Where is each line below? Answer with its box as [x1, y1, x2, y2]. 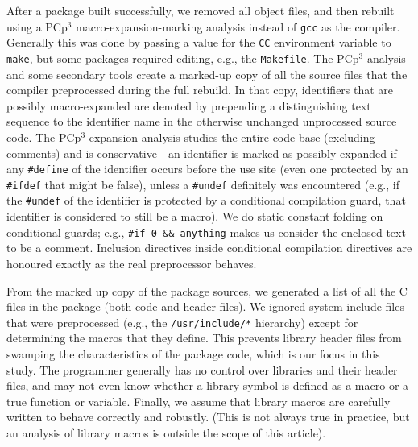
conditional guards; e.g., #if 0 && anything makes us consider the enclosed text [6, 223, 406, 240]
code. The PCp [6, 128, 81, 145]
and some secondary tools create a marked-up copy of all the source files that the [6, 65, 408, 82]
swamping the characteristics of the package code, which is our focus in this [6, 345, 380, 362]
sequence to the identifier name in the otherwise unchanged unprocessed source [6, 113, 397, 130]
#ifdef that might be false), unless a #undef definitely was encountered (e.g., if [6, 176, 399, 192]
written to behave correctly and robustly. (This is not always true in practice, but [6, 408, 410, 425]
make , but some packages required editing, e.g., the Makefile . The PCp [6, 49, 359, 66]
